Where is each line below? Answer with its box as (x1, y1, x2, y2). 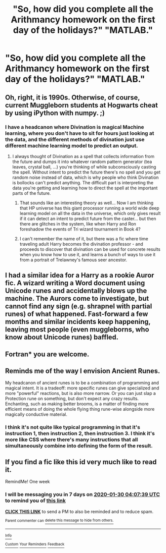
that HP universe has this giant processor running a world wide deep (19, 205, 160, 211)
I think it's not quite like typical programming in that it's (5, 424, 140, 431)
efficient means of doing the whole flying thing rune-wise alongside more (5, 406, 155, 412)
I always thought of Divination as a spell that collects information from (12, 153, 155, 159)
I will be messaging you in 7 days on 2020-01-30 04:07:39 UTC (5, 491, 160, 498)
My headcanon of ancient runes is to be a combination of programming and (5, 380, 159, 386)
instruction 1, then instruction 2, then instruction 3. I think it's (5, 430, 155, 437)
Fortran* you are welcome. (5, 350, 90, 358)
